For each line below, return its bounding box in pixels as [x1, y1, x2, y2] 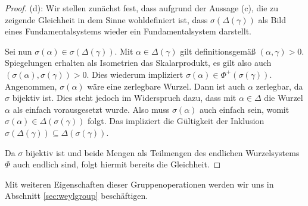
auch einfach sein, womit [200, 103, 290, 115]
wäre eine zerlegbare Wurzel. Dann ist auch [87, 80, 245, 92]
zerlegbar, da [256, 80, 303, 92]
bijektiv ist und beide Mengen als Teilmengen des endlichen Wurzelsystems [26, 146, 300, 159]
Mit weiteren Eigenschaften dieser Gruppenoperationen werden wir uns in [5, 178, 274, 190]
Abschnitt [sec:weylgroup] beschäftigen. [5, 189, 148, 202]
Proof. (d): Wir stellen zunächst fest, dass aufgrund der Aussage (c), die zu [5, 2, 279, 14]
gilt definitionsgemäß [180, 45, 256, 57]
